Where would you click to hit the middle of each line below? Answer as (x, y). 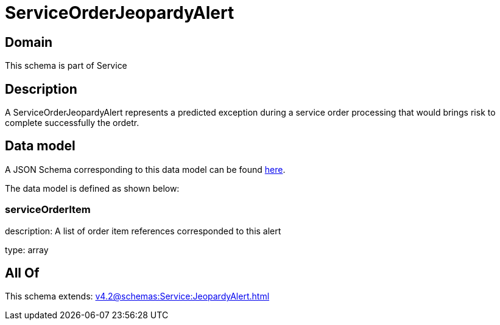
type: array (27, 250)
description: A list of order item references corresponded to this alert (143, 231)
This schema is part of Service (66, 66)
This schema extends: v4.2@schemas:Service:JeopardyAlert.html (137, 296)
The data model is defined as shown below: (92, 188)
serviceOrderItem (48, 210)
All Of (22, 273)
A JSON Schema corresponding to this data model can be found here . (145, 169)
